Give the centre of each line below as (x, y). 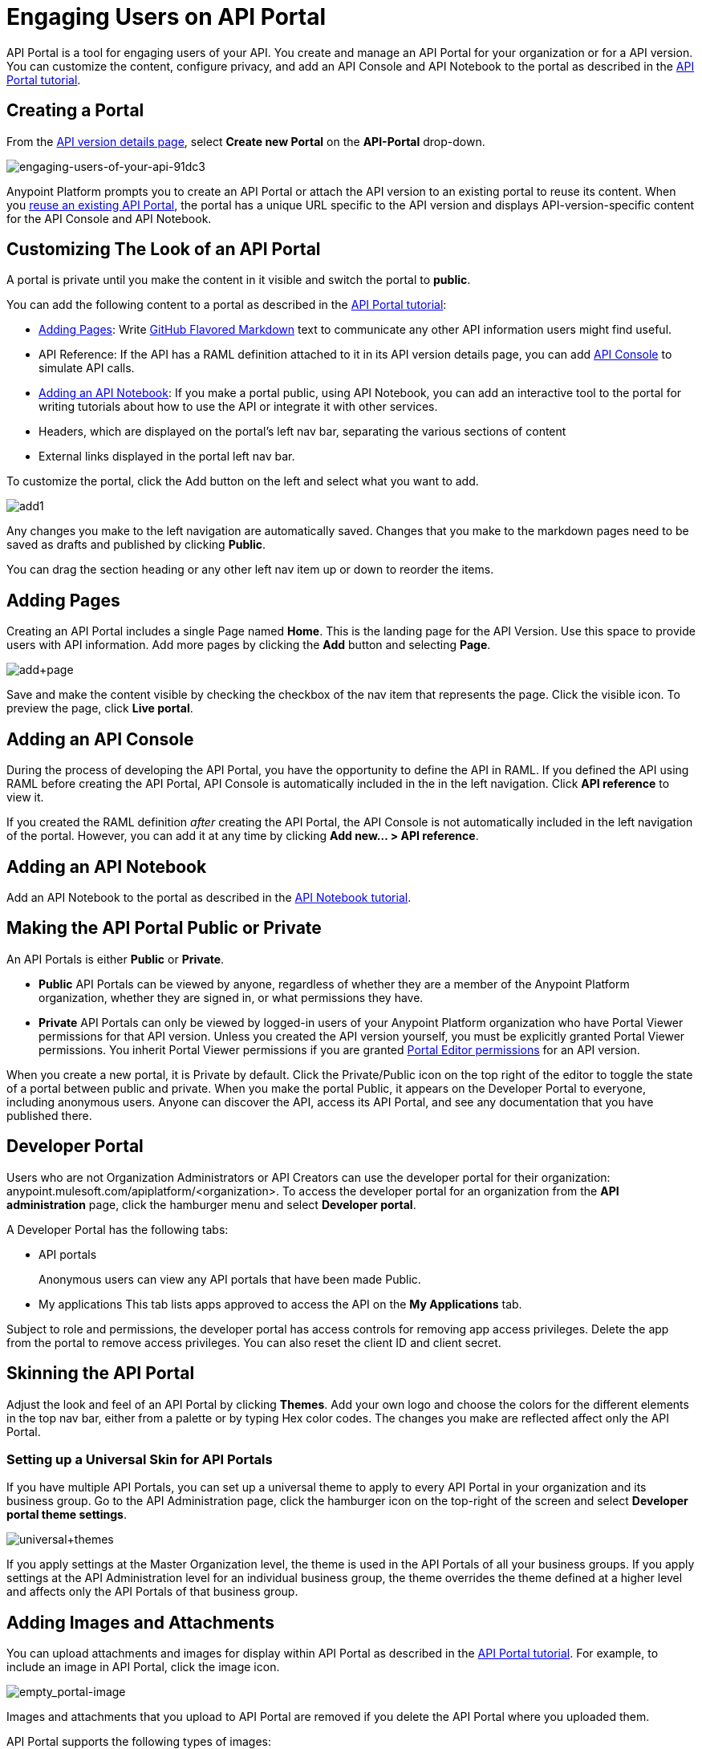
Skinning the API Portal (101, 1374)
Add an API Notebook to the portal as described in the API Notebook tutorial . (209, 897)
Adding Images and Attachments (140, 1622)
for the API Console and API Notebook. (109, 218)
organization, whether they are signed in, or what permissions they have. (231, 997)
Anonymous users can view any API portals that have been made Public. (230, 1279)
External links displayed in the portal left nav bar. (167, 457)
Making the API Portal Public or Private (164, 928)
